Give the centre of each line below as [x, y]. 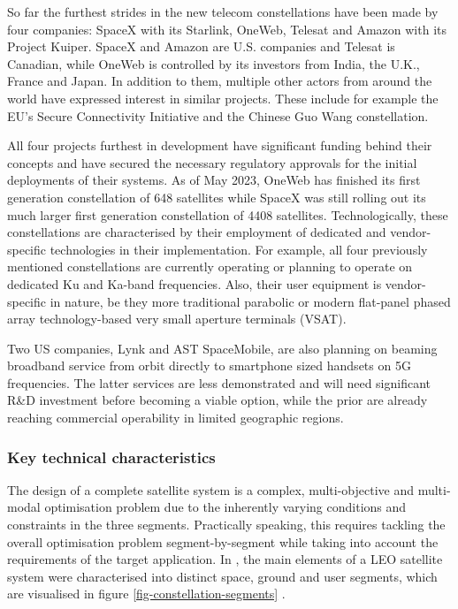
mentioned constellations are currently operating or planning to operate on [210, 266]
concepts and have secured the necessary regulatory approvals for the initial [212, 162]
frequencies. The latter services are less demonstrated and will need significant [219, 382]
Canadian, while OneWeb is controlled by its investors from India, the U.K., [214, 63]
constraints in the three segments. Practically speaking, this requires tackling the [226, 525]
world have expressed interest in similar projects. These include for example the [223, 98]
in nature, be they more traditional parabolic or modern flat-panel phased [250, 301]
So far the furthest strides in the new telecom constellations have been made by [223, 11]
